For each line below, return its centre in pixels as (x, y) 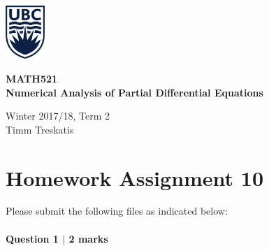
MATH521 (32, 78)
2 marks (88, 238)
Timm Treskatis (40, 129)
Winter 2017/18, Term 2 (58, 116)
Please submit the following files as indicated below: (117, 211)
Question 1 (32, 238)
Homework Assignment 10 (135, 177)
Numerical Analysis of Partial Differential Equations (134, 92)
